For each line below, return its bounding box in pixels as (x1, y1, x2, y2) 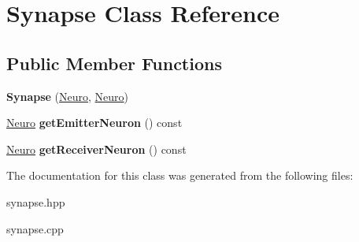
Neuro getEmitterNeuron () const (6, 114, 183, 131)
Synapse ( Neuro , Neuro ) (6, 87, 129, 104)
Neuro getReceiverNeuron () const (6, 140, 187, 157)
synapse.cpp (6, 220, 64, 236)
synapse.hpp (6, 193, 65, 210)
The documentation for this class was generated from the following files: (6, 167, 353, 184)
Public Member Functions (6, 50, 222, 75)
